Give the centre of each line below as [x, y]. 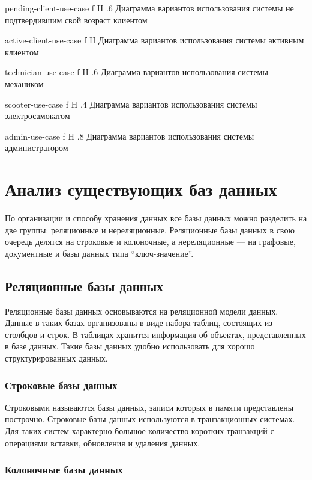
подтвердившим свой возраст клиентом [76, 20]
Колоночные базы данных [64, 469]
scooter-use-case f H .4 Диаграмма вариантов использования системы [131, 104]
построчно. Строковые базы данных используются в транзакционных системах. [150, 419]
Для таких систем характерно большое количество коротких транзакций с [139, 431]
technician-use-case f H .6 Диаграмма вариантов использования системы [136, 72]
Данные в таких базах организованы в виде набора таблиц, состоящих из [139, 323]
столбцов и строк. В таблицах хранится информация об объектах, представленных [155, 334]
